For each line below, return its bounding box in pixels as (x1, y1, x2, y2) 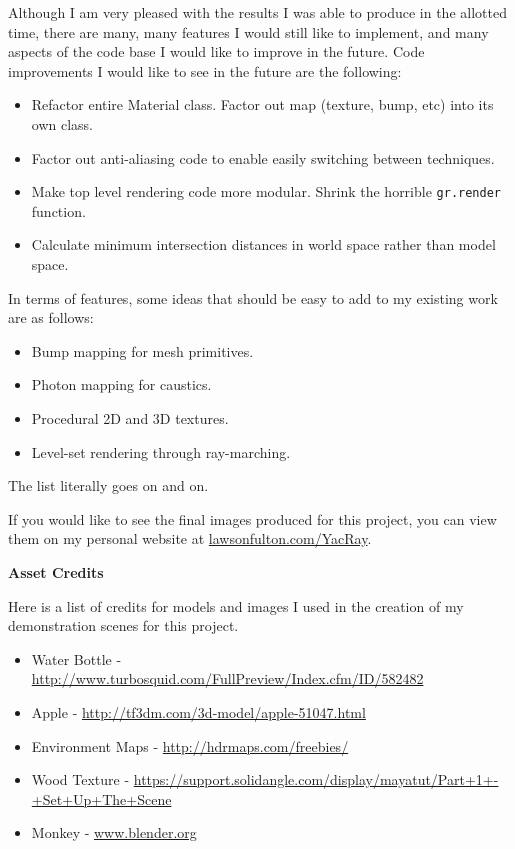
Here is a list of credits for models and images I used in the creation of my (8, 595, 464, 616)
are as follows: (8, 307, 94, 328)
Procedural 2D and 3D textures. (31, 407, 229, 428)
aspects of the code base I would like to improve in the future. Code (8, 41, 425, 62)
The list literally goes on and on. (8, 475, 209, 496)
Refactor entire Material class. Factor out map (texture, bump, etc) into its (31, 94, 494, 115)
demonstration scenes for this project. (8, 615, 239, 636)
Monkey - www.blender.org (31, 822, 197, 843)
